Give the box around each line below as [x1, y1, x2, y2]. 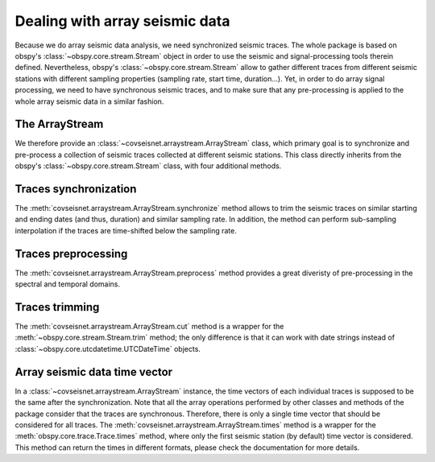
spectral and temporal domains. [14, 279, 121, 289]
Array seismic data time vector [14, 365, 173, 378]
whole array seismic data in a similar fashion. [14, 97, 164, 106]
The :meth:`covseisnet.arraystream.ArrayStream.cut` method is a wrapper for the [14, 322, 284, 332]
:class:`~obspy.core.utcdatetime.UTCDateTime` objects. [14, 344, 201, 353]
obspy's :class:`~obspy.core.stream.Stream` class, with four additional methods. [14, 161, 282, 171]
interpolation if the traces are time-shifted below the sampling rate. [14, 225, 237, 235]
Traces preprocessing [14, 246, 128, 261]
